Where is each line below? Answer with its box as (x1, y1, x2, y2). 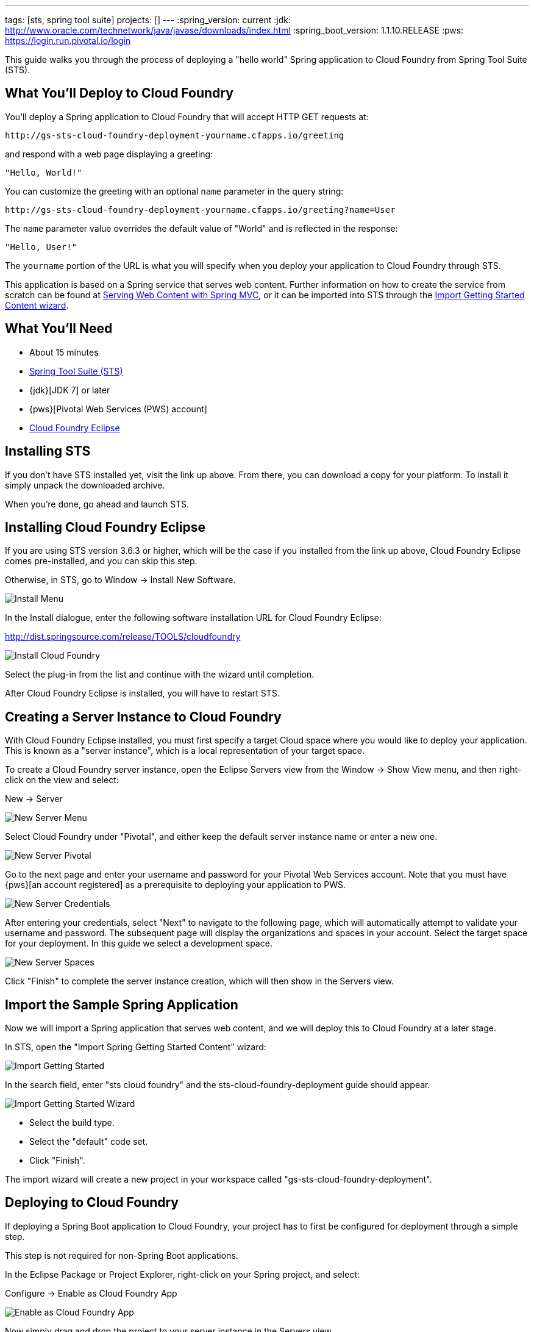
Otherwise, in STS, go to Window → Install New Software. (5, 575, 236, 585)
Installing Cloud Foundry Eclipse (5, 519, 205, 535)
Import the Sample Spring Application (5, 997, 238, 1012)
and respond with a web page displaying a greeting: (5, 148, 213, 159)
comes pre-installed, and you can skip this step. (5, 556, 198, 567)
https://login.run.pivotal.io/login (5, 35, 131, 46)
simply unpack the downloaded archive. (5, 479, 165, 490)
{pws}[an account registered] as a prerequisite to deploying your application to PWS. (5, 879, 346, 890)
